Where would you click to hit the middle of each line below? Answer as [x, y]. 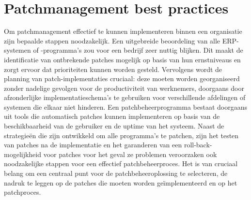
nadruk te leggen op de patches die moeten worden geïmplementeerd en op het [121, 182]
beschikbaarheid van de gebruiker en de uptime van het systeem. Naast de [114, 126]
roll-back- [198, 145]
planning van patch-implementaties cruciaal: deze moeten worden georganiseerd [122, 79]
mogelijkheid [23, 154]
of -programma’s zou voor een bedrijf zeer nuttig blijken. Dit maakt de [138, 50]
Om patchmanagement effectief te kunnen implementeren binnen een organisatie [123, 31]
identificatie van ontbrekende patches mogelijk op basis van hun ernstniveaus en [122, 59]
